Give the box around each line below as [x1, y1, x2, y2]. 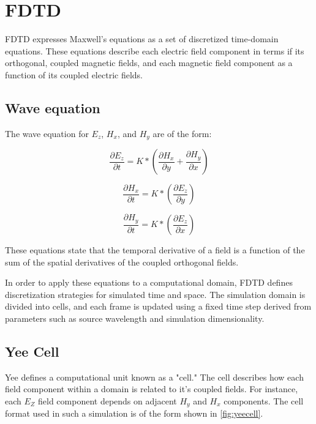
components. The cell [224, 395, 304, 407]
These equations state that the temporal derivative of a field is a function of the [5, 244, 305, 256]
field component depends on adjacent [37, 395, 177, 407]
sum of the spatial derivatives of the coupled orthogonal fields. [5, 255, 239, 268]
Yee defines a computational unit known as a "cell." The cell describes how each [5, 370, 304, 383]
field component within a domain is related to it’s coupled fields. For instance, [5, 382, 298, 395]
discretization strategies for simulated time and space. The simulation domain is [5, 288, 306, 300]
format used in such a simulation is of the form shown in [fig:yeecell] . [5, 407, 263, 420]
